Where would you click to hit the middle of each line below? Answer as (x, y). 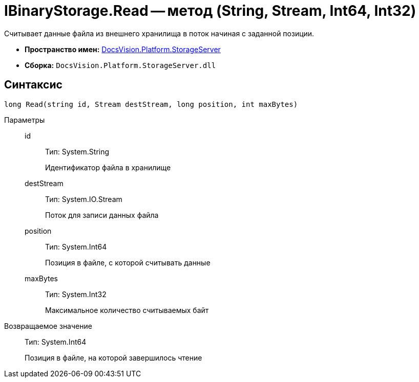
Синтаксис (33, 85)
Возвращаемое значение (48, 326)
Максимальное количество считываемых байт (127, 310)
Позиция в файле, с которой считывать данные (128, 262)
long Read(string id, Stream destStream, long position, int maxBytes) (151, 104)
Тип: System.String (77, 151)
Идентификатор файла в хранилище (108, 167)
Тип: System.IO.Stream (84, 199)
